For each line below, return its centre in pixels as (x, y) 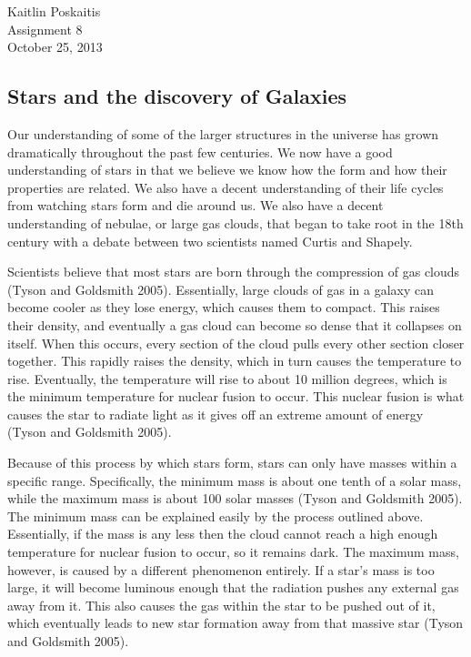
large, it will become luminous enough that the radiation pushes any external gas (233, 587)
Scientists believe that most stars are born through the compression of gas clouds (234, 272)
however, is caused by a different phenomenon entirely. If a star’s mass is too (221, 569)
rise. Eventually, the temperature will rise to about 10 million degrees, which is (227, 378)
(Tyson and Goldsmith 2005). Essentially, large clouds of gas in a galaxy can (221, 289)
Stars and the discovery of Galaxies (177, 96)
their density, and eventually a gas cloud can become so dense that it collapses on (235, 324)
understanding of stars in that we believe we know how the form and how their (227, 170)
